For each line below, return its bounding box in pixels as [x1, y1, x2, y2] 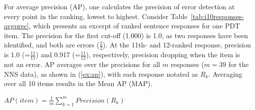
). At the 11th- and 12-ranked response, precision [102, 40, 251, 50]
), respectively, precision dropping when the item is [86, 49, 240, 60]
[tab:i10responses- [191, 11, 244, 21]
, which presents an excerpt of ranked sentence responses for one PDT [29, 21, 240, 31]
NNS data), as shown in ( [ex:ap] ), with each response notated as [4, 68, 198, 79]
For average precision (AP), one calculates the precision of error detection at [4, 1, 235, 11]
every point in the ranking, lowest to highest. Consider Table [4, 11, 188, 21]
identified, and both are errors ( [4, 40, 99, 50]
